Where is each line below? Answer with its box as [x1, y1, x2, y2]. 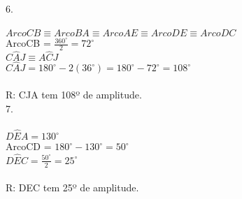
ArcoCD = [6, 139, 52, 154]
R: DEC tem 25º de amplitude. [6, 180, 139, 195]
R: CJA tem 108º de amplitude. [6, 87, 142, 102]
